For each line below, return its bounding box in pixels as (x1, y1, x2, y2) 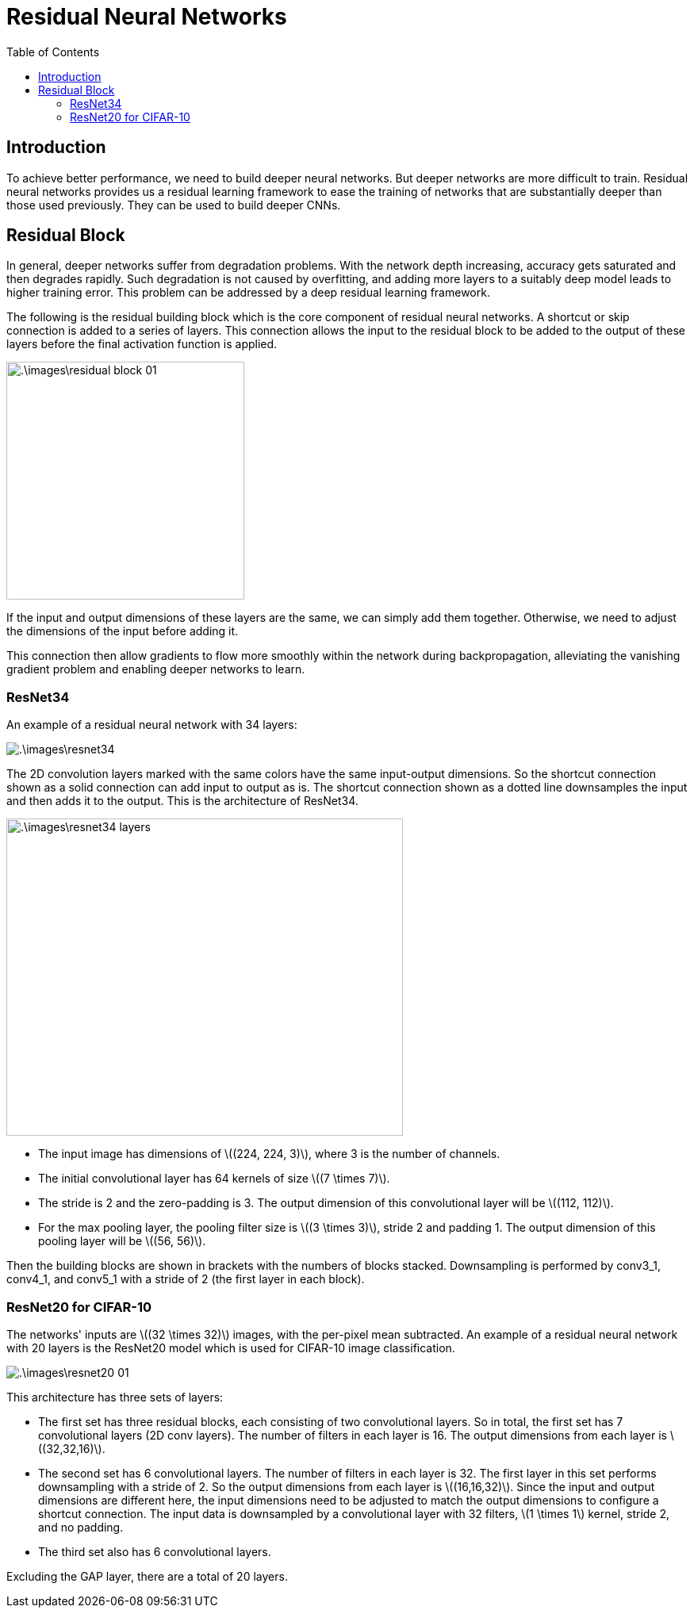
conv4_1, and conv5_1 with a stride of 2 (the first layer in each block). (6, 1272, 365, 1286)
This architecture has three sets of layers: (6, 1390, 224, 1404)
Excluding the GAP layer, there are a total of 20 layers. (6, 1569, 288, 1583)
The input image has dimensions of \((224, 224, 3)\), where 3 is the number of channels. (38, 1147, 500, 1161)
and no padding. (38, 1520, 124, 1534)
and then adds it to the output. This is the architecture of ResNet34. (6, 794, 359, 808)
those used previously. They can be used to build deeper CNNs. (6, 197, 341, 212)
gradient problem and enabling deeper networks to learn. (6, 662, 305, 677)
